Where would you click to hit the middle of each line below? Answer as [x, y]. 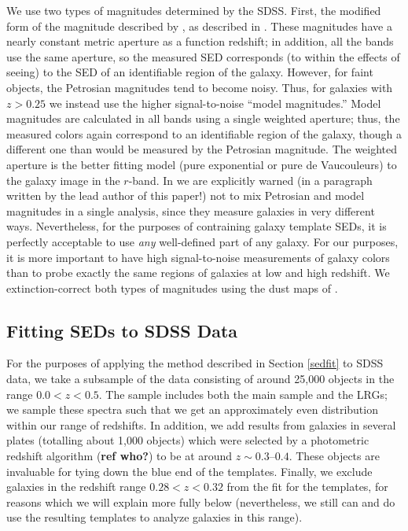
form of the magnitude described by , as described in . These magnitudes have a [199, 26]
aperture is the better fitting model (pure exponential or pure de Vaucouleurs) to [202, 164]
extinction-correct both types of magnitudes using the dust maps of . [172, 288]
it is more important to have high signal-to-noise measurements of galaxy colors [198, 257]
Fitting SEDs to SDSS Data [122, 330]
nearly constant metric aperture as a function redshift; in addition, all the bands [200, 41]
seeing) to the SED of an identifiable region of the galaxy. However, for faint [190, 72]
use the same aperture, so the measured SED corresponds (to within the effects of [203, 56]
